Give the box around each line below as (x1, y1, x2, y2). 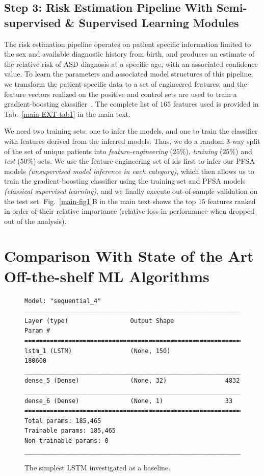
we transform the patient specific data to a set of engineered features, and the (4, 78, 247, 89)
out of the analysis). (4, 215, 67, 226)
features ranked (207, 195, 256, 206)
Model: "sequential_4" (24, 297, 101, 305)
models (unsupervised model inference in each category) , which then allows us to (4, 165, 254, 176)
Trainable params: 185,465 (24, 427, 116, 435)
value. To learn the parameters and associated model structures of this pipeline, (4, 68, 253, 79)
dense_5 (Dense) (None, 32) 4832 (24, 377, 240, 385)
